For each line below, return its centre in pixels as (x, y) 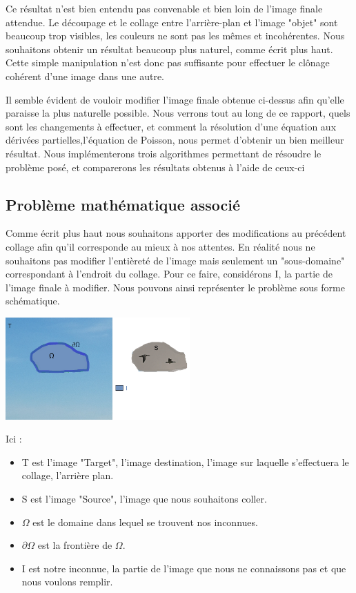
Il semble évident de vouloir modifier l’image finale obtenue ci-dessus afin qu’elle (175, 99)
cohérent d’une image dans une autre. (85, 76)
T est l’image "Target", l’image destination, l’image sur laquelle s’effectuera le (185, 461)
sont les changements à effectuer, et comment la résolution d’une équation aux (171, 126)
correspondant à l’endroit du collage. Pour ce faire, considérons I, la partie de (169, 274)
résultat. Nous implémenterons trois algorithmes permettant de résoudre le (164, 153)
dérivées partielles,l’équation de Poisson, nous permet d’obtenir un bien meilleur (175, 140)
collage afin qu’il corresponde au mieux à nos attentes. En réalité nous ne (160, 246)
